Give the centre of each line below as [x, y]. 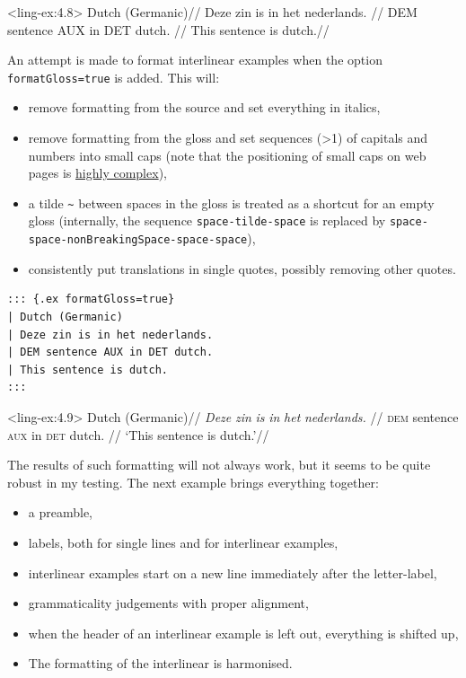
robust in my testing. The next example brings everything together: [193, 482]
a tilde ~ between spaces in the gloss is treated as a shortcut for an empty [231, 203]
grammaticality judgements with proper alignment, [168, 603]
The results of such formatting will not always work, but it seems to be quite [219, 465]
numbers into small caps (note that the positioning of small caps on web [227, 155]
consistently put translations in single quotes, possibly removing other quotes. [242, 268]
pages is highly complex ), [97, 173]
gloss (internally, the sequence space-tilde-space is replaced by [207, 220]
